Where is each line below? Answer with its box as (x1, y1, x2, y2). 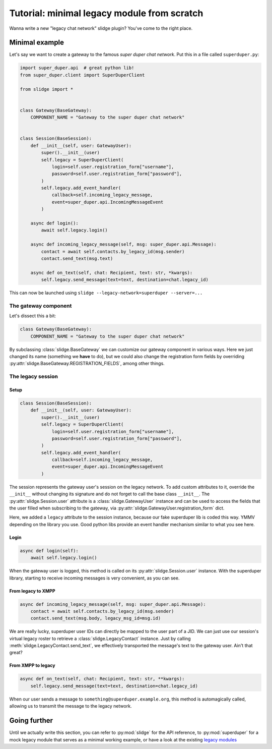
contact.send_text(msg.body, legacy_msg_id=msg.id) (30, 615, 161, 621)
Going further (9, 716, 53, 725)
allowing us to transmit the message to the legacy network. (9, 703, 132, 709)
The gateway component (9, 302, 72, 309)
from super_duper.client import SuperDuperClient (20, 72, 145, 78)
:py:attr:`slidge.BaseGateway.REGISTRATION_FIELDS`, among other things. (9, 361, 165, 367)
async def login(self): (20, 548, 79, 553)
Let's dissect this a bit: (9, 313, 56, 319)
